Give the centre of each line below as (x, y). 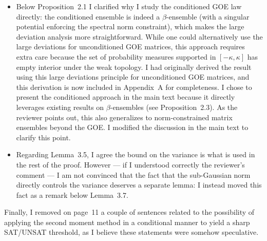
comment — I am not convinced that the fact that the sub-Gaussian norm (133, 174)
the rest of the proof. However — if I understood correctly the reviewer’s (130, 164)
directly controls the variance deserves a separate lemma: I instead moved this (139, 185)
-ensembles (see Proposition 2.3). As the (174, 107)
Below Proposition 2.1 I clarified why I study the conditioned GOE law (129, 6)
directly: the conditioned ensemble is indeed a (88, 16)
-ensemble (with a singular (208, 16)
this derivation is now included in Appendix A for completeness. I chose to (134, 87)
